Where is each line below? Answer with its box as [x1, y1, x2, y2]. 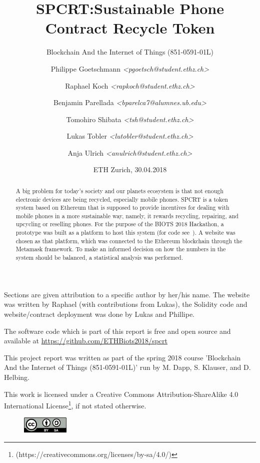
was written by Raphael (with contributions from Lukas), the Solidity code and [4, 299, 247, 309]
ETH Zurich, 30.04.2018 [93, 164, 167, 175]
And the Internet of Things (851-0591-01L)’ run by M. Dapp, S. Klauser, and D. [4, 362, 251, 372]
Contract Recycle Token [45, 18, 215, 38]
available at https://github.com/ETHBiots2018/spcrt [4, 335, 167, 346]
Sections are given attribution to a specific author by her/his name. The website [4, 289, 250, 299]
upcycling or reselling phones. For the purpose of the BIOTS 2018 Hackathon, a [15, 220, 224, 228]
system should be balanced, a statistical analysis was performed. [15, 253, 183, 262]
